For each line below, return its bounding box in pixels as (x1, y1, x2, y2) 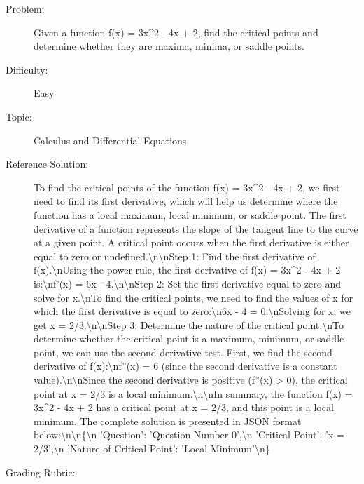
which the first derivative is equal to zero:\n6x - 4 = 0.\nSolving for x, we (34, 304, 351, 318)
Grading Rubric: (6, 464, 76, 479)
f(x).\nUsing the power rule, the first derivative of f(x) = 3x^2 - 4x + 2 (34, 262, 341, 277)
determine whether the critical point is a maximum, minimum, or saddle (34, 331, 344, 346)
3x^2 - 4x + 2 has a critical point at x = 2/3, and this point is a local (34, 400, 334, 415)
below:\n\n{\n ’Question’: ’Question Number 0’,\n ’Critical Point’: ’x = (34, 427, 344, 442)
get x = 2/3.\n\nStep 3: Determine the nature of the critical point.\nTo (34, 317, 344, 332)
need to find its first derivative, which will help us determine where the (34, 194, 338, 208)
